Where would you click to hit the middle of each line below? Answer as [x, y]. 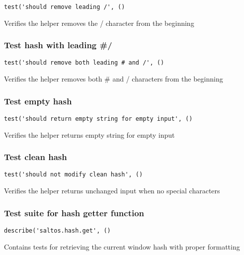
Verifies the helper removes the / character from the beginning [99, 23]
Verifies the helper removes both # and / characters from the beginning [114, 79]
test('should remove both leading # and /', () [84, 63]
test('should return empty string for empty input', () [98, 119]
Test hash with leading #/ [58, 45]
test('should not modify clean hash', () [74, 175]
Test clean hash [36, 157]
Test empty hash [38, 101]
